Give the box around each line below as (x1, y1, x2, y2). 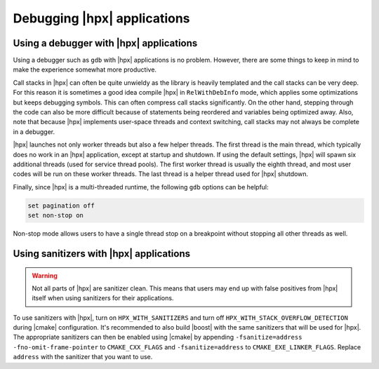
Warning (32, 271, 58, 280)
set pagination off (27, 201, 95, 210)
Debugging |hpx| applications (13, 11, 190, 26)
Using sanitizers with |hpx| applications (13, 248, 191, 260)
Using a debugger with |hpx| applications (13, 37, 198, 49)
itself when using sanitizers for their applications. (32, 294, 174, 302)
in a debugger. (13, 127, 55, 136)
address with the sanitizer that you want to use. (13, 353, 153, 361)
